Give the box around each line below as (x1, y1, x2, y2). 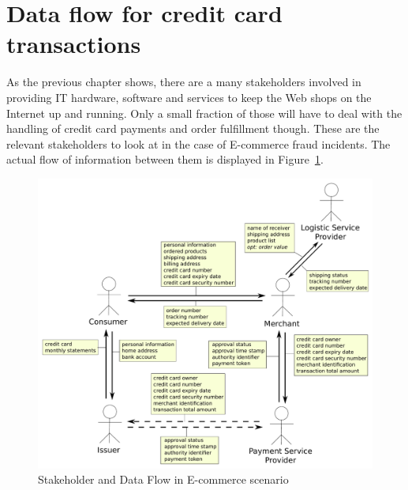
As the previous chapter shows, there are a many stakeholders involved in (6, 73, 361, 90)
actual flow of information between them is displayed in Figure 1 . (6, 151, 324, 168)
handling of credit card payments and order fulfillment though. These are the (6, 120, 380, 137)
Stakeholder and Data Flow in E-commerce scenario (38, 471, 289, 488)
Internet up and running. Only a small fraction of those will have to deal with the (6, 104, 402, 121)
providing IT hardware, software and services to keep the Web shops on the (6, 89, 372, 105)
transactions (6, 28, 141, 60)
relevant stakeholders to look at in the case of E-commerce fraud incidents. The (6, 135, 391, 152)
